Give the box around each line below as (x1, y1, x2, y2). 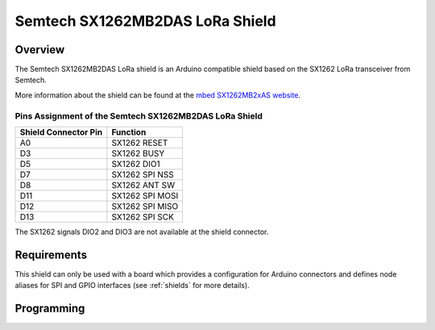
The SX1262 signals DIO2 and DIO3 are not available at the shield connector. (14, 227, 269, 236)
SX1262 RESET (111, 137, 168, 148)
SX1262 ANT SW (111, 179, 176, 190)
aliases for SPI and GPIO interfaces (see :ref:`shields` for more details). (14, 281, 250, 290)
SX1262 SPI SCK (111, 211, 175, 222)
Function (111, 126, 147, 137)
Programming (14, 302, 85, 315)
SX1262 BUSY (111, 148, 165, 159)
